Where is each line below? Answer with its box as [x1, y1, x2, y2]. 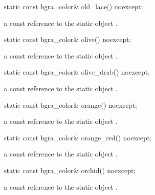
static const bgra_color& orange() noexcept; [4, 99, 137, 110]
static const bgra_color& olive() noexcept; [4, 34, 131, 44]
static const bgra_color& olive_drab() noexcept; [4, 67, 150, 77]
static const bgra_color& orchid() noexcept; [4, 165, 136, 175]
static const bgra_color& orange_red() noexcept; [4, 132, 152, 142]
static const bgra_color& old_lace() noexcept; [4, 1, 143, 11]
